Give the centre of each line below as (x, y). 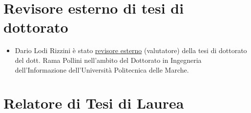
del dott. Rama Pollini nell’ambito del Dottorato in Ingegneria (108, 60)
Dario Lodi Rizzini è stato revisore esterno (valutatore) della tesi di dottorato (131, 50)
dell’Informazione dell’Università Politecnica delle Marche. (102, 69)
